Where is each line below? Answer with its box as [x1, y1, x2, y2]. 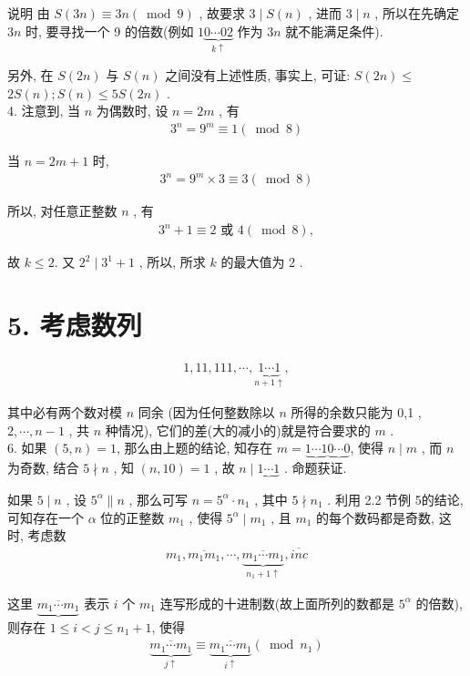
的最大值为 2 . [220, 252, 303, 271]
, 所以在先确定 [374, 4, 459, 22]
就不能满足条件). [285, 21, 383, 40]
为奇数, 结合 [7, 457, 79, 476]
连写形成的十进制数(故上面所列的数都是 [159, 593, 395, 612]
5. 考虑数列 [7, 305, 142, 343]
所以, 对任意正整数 [7, 201, 117, 220]
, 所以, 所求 [138, 252, 206, 271]
